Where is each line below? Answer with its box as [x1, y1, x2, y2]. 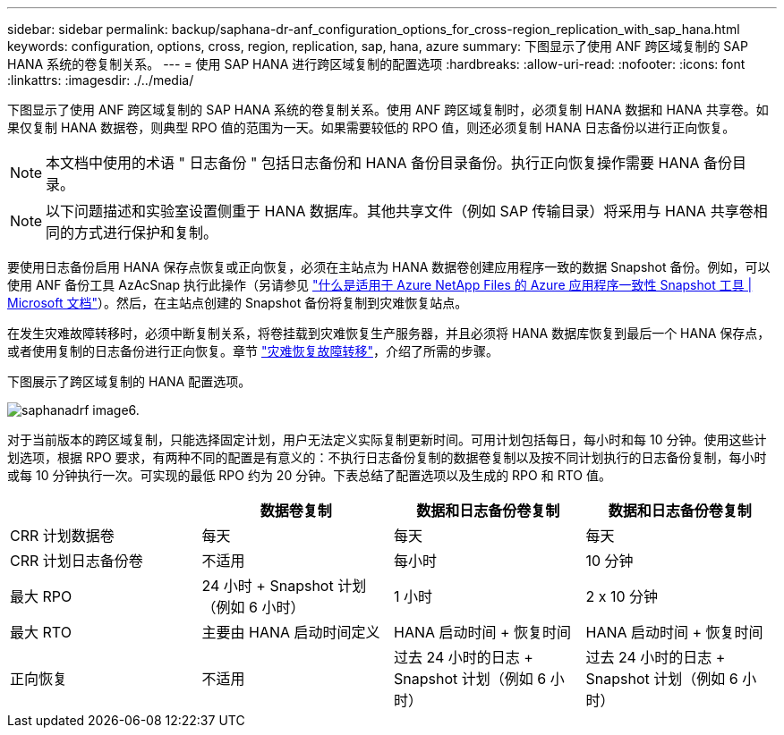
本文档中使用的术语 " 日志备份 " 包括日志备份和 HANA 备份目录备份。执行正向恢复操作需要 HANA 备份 [46, 154, 733, 172]
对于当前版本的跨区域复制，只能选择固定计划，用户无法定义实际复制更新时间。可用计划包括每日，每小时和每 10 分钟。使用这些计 [7, 432, 767, 447]
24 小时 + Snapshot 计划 [201, 577, 367, 595]
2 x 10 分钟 [585, 587, 659, 605]
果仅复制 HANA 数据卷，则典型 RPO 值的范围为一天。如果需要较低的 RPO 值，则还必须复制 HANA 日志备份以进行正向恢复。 [7, 120, 736, 135]
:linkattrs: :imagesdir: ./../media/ [7, 72, 194, 88]
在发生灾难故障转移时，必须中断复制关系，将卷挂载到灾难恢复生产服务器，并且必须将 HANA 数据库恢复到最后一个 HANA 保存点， [7, 325, 771, 341]
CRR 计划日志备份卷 [10, 552, 143, 570]
